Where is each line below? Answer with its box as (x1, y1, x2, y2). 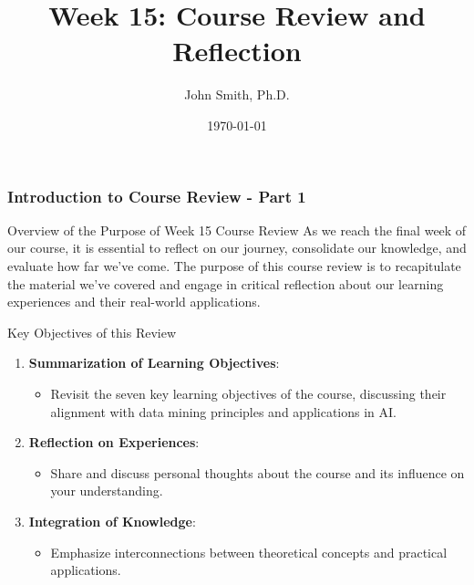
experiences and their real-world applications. (7, 292, 261, 311)
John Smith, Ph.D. (184, 85, 290, 104)
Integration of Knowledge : (28, 511, 196, 530)
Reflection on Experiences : (28, 433, 200, 452)
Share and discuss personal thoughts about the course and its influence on (50, 463, 465, 482)
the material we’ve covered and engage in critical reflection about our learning (7, 274, 444, 293)
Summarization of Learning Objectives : (28, 353, 280, 372)
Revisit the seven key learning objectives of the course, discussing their (50, 383, 447, 402)
